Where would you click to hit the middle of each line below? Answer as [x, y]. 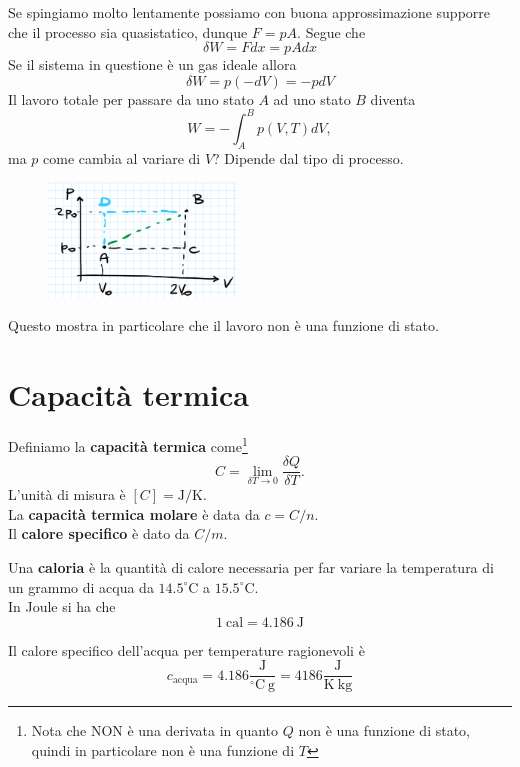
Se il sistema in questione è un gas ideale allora [152, 64]
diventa [393, 98]
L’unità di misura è [67, 494]
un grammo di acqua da [81, 586]
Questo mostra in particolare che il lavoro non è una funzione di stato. [223, 325]
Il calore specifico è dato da [99, 533]
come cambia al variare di [122, 157]
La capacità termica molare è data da [134, 513]
